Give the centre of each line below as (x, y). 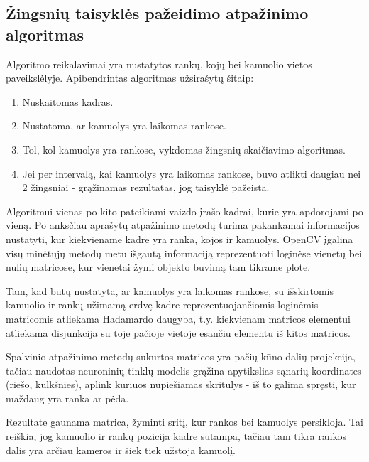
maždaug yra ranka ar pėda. (67, 398)
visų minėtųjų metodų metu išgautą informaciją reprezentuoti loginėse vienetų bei (184, 253)
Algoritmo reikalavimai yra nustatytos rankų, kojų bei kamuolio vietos (159, 64)
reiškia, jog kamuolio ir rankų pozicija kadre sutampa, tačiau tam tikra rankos (176, 436)
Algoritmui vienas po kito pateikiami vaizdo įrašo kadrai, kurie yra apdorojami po (184, 211)
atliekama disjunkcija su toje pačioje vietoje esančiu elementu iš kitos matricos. (178, 332)
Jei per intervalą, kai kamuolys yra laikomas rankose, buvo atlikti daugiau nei (192, 173)
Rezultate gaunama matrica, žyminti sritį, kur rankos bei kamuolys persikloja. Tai (184, 422)
